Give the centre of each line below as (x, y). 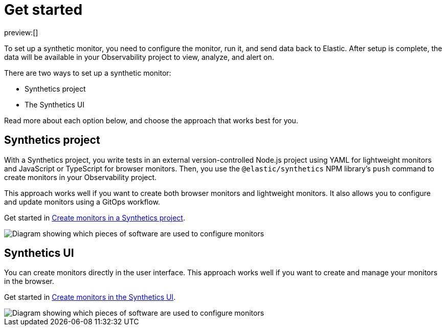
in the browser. (29, 281)
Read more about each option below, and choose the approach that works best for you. (151, 120)
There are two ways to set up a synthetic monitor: (88, 73)
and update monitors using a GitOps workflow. (82, 202)
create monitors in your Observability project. (81, 177)
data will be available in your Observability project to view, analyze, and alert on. (139, 57)
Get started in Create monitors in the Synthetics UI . (90, 297)
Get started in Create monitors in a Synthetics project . (95, 217)
